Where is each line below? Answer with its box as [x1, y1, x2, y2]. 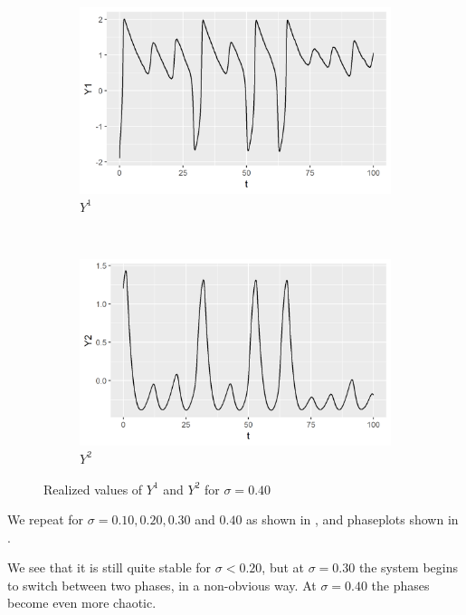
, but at [262, 558, 305, 577]
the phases [371, 575, 430, 594]
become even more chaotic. [7, 593, 157, 612]
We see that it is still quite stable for [7, 558, 212, 577]
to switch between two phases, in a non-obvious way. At [7, 575, 317, 594]
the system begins [358, 558, 459, 577]
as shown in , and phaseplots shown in [246, 510, 459, 529]
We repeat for [7, 510, 84, 529]
